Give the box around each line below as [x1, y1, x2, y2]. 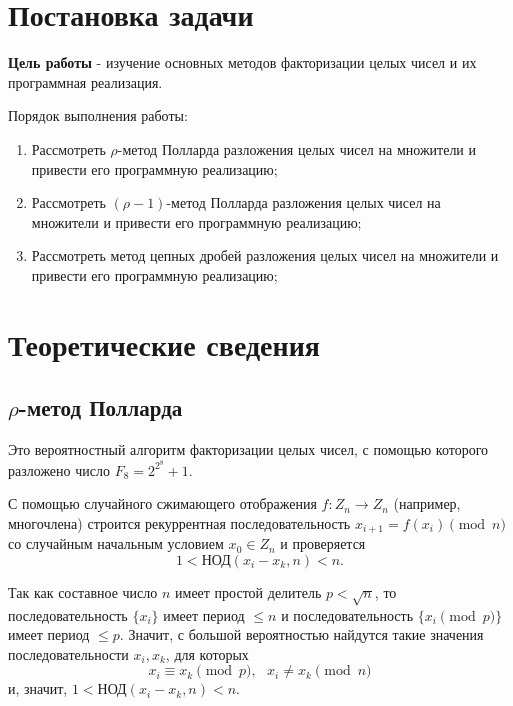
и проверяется [280, 533, 366, 554]
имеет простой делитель [175, 581, 322, 602]
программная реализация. [8, 71, 163, 92]
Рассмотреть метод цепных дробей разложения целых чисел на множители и [31, 245, 499, 266]
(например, [393, 493, 461, 514]
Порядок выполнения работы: [8, 105, 188, 126]
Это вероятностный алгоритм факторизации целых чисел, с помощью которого [8, 439, 489, 460]
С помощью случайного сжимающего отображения [8, 493, 317, 514]
